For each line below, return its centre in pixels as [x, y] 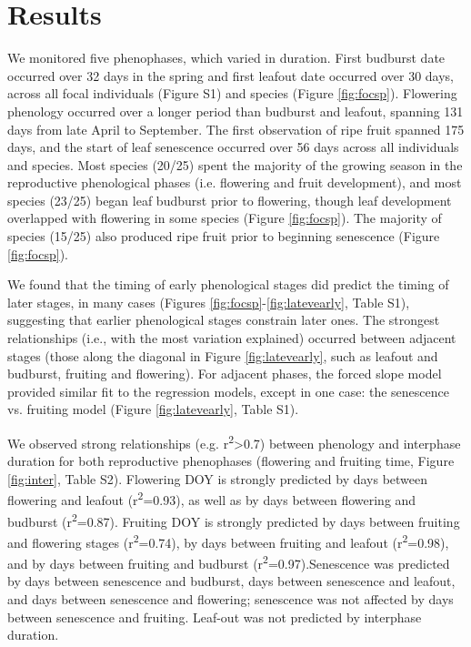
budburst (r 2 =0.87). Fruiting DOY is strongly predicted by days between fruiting [234, 520]
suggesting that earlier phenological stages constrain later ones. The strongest [224, 320]
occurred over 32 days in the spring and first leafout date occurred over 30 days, [231, 75]
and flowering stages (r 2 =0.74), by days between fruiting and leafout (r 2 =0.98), [228, 541]
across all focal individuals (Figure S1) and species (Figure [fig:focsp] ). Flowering [232, 93]
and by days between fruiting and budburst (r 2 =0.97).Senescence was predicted [229, 562]
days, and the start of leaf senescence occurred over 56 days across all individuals [233, 147]
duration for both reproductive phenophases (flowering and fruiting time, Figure [231, 461]
